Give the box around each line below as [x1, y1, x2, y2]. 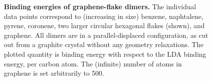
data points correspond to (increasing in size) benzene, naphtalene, [4, 11, 204, 21]
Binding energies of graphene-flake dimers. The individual [4, 1, 196, 11]
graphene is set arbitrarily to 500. [4, 68, 104, 78]
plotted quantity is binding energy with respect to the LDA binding [4, 49, 206, 59]
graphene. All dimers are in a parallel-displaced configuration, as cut [4, 30, 209, 40]
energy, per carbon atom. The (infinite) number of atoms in [4, 58, 182, 68]
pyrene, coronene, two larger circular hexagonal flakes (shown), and [4, 20, 205, 31]
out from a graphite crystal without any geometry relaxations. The [4, 39, 204, 49]
